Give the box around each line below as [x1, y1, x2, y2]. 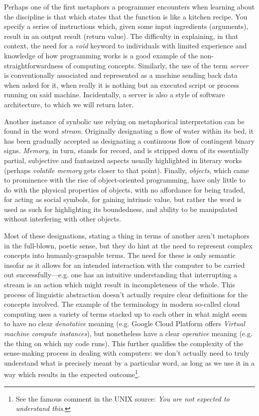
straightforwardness [4, 60, 63, 70]
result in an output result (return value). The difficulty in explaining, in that [4, 30, 239, 41]
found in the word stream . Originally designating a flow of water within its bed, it [4, 126, 254, 136]
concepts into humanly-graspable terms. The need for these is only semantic [4, 250, 236, 260]
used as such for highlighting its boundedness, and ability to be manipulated [4, 204, 238, 214]
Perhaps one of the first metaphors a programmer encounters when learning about [4, 1, 255, 11]
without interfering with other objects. [4, 213, 122, 224]
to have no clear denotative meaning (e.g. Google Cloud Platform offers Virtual [4, 318, 245, 329]
